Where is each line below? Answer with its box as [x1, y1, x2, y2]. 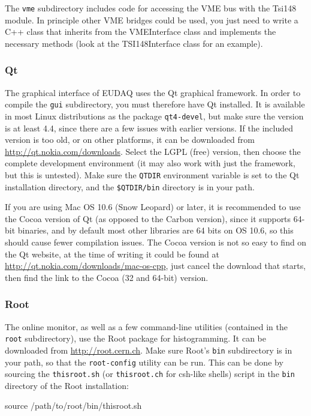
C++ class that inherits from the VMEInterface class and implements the [5, 25, 276, 38]
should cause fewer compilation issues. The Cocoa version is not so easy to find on [5, 236, 307, 249]
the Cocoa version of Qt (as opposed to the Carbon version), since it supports [5, 212, 291, 225]
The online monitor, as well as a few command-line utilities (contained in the [5, 320, 288, 333]
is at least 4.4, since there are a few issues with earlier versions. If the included [5, 121, 294, 134]
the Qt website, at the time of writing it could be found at [5, 247, 219, 260]
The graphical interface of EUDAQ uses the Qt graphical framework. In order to [5, 86, 301, 98]
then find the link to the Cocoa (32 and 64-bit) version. [5, 271, 209, 283]
